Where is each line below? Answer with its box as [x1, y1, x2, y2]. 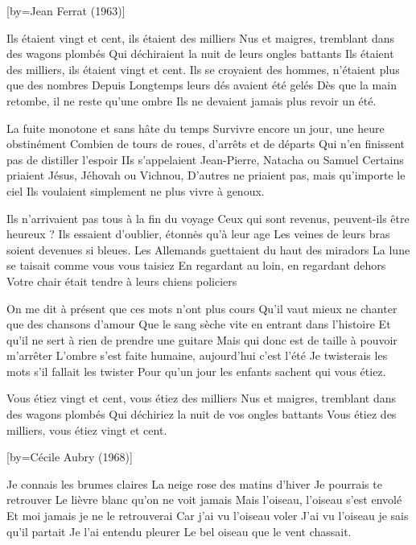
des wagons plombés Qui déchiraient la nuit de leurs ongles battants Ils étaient [6, 45, 394, 62]
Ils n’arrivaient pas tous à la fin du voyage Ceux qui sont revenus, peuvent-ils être [6, 209, 410, 226]
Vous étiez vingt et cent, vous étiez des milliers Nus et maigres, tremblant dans [6, 390, 396, 407]
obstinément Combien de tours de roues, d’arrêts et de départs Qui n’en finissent [6, 135, 405, 152]
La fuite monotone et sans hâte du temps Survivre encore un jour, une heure [6, 119, 385, 136]
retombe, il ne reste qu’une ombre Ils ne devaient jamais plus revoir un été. [6, 92, 377, 109]
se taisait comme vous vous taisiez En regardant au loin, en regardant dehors [6, 257, 386, 274]
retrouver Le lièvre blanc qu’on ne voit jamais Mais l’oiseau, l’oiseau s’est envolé [6, 491, 402, 508]
